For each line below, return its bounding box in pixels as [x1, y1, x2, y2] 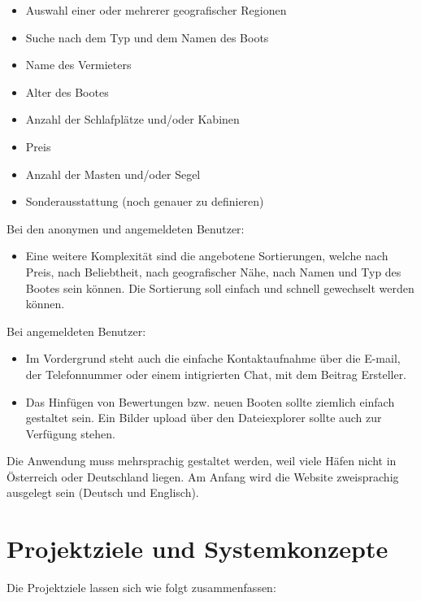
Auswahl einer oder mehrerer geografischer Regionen [25, 2, 287, 18]
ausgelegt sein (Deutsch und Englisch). [7, 484, 199, 501]
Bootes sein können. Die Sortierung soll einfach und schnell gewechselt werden [25, 279, 414, 296]
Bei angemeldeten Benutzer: [7, 322, 146, 339]
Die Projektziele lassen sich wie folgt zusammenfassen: [7, 579, 276, 596]
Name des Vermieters [25, 56, 132, 73]
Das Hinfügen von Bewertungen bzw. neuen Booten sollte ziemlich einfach [25, 393, 395, 410]
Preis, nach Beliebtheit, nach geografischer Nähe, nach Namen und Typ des [25, 263, 401, 280]
